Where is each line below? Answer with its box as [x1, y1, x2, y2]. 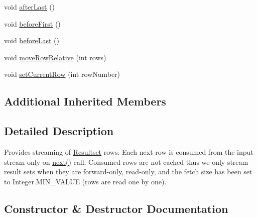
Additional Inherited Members [4, 93, 166, 109]
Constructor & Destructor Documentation [4, 200, 228, 216]
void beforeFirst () [4, 18, 61, 29]
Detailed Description [4, 123, 114, 139]
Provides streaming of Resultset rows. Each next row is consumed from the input [4, 146, 253, 157]
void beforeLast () [4, 35, 59, 46]
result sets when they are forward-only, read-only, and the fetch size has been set [4, 166, 252, 177]
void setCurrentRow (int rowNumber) [4, 69, 120, 79]
